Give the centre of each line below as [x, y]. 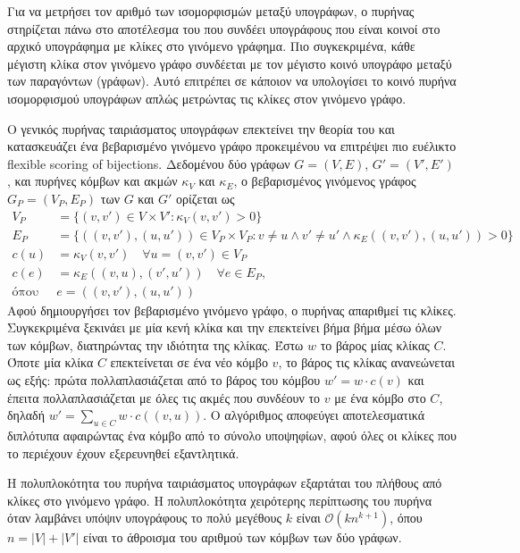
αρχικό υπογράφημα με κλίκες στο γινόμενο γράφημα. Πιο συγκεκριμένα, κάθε [211, 46]
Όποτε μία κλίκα [50, 362]
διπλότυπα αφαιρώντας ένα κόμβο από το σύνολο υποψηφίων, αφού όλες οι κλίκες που [232, 436]
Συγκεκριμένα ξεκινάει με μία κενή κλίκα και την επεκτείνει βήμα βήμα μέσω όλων [225, 327]
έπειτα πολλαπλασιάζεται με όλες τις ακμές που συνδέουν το [164, 397]
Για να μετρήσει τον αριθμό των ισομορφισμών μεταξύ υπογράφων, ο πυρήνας [211, 11]
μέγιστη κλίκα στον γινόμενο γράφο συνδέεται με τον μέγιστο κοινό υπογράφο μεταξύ [230, 63]
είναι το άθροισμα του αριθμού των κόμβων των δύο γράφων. [243, 537]
